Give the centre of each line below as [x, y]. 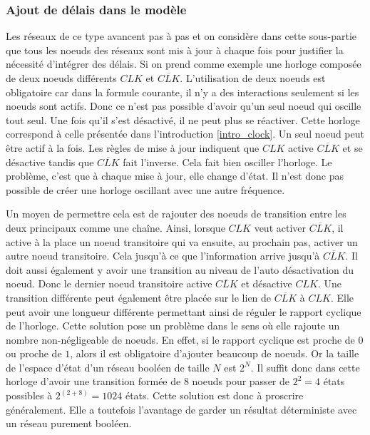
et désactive [267, 283]
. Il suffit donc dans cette [305, 367]
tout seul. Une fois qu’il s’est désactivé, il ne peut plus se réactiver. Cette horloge [183, 119]
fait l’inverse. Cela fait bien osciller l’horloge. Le [227, 162]
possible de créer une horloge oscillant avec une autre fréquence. [145, 189]
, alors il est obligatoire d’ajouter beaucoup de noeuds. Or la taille [215, 353]
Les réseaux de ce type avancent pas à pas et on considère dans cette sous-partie [181, 36]
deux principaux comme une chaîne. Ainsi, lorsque [115, 227]
